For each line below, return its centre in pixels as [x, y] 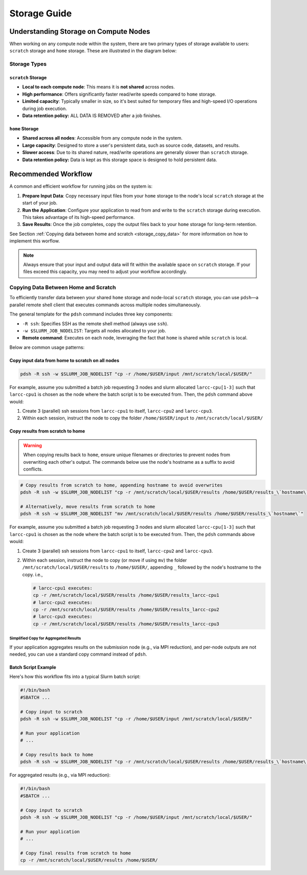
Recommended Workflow [51, 174]
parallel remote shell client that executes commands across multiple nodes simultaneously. [105, 305]
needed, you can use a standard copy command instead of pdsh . [78, 654]
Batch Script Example [33, 667]
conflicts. [33, 469]
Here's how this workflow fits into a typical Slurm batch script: [75, 677]
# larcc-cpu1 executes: [63, 588]
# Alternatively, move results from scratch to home [88, 507]
